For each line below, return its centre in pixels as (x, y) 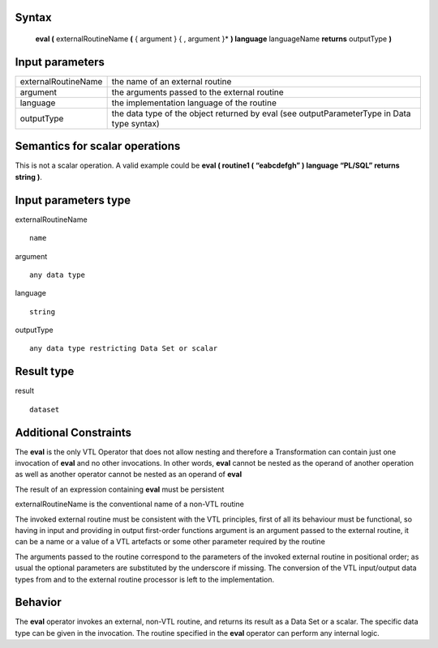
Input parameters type (73, 200)
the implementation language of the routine (194, 103)
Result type (45, 371)
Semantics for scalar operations (98, 146)
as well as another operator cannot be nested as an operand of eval (129, 475)
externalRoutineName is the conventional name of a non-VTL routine (130, 504)
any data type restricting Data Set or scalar (124, 349)
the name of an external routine (172, 81)
